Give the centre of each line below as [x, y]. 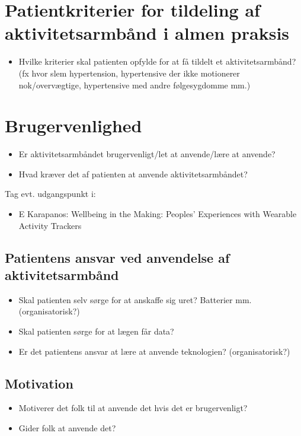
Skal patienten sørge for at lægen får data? [96, 331]
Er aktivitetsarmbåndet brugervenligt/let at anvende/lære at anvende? [147, 154]
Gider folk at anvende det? [67, 427]
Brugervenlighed [73, 125]
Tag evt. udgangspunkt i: [50, 194]
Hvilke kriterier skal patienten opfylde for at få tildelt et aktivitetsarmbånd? [157, 61]
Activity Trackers [50, 225]
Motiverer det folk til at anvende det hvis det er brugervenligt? [133, 408]
